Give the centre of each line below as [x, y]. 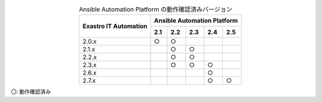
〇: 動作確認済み [31, 92]
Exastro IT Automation [115, 26]
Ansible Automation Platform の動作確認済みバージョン [156, 10]
